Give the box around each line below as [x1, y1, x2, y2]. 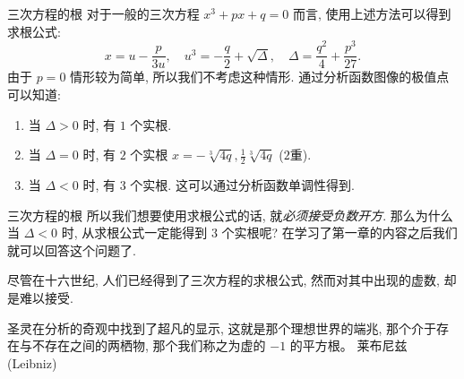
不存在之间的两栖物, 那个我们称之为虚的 [31, 336, 266, 355]
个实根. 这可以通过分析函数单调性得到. [130, 175, 355, 194]
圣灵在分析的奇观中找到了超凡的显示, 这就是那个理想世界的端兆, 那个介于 [7, 318, 437, 337]
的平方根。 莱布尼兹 [289, 336, 408, 355]
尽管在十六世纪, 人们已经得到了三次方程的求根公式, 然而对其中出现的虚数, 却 [7, 271, 457, 289]
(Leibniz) [7, 353, 57, 372]
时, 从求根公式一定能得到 [61, 223, 208, 242]
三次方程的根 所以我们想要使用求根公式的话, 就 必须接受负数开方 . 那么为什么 [7, 205, 453, 224]
